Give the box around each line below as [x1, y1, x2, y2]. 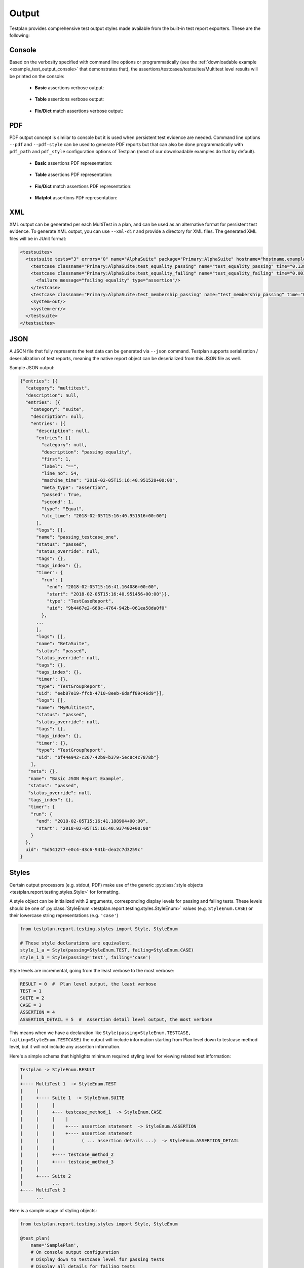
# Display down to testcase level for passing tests [30, 1256, 165, 1262]
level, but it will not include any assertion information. [9, 1044, 121, 1050]
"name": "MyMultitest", [36, 705, 95, 710]
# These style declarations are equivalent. [20, 940, 133, 946]
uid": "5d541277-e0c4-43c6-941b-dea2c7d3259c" [25, 847, 143, 852]
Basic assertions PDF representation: [34, 160, 112, 166]
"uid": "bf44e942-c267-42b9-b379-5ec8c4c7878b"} [36, 754, 159, 760]
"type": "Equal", [41, 506, 85, 512]
